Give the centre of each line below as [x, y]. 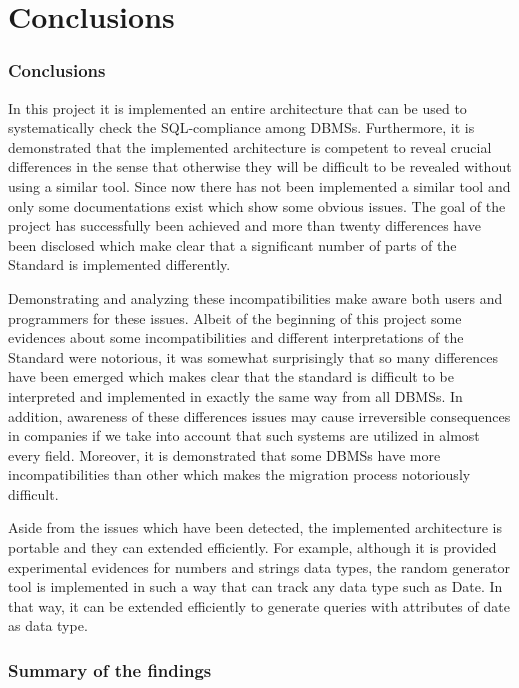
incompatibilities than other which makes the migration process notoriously [239, 474]
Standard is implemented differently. [119, 264]
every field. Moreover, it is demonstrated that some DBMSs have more [224, 454]
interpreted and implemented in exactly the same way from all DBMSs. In [235, 395]
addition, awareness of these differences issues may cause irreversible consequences [259, 415]
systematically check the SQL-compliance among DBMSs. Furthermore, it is [241, 127]
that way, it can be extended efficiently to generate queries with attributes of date [259, 605]
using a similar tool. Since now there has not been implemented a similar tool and [259, 185]
